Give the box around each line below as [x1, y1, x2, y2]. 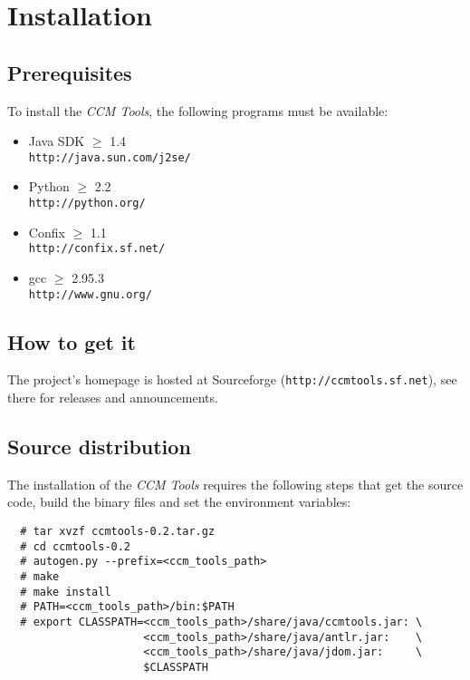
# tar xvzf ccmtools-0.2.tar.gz [20, 525, 216, 539]
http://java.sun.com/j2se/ [28, 151, 191, 164]
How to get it [7, 327, 136, 355]
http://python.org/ [28, 197, 146, 210]
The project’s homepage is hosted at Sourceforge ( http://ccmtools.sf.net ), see [7, 370, 457, 389]
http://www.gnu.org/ [28, 287, 152, 301]
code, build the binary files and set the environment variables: [7, 492, 351, 511]
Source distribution [7, 432, 191, 461]
